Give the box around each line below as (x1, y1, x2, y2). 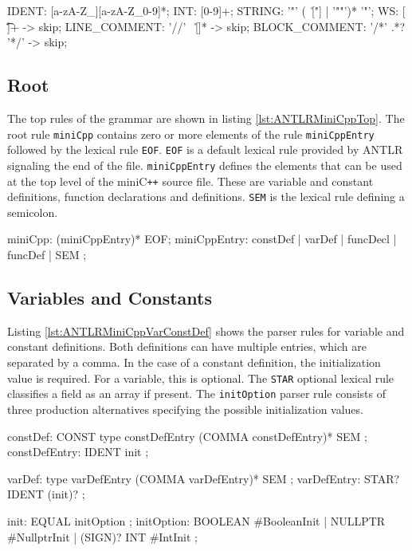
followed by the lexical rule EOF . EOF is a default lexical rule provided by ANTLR (7, 141, 403, 158)
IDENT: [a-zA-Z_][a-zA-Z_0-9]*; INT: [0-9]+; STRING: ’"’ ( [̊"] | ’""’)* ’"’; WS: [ (7, 2, 406, 18)
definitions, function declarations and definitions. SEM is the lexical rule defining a (7, 188, 405, 205)
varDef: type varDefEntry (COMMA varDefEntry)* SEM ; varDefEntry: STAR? (7, 470, 400, 486)
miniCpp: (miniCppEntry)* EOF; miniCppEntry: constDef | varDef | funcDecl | (7, 230, 397, 247)
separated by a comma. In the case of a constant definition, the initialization (7, 354, 381, 371)
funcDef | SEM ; (7, 246, 87, 263)
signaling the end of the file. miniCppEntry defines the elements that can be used (7, 156, 402, 173)
